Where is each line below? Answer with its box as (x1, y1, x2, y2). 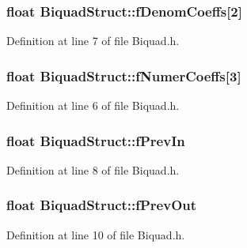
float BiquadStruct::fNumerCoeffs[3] (6, 66, 241, 85)
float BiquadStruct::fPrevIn (6, 130, 185, 150)
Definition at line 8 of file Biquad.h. (6, 161, 180, 178)
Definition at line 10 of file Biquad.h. (6, 226, 185, 242)
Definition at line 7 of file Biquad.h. (6, 32, 180, 49)
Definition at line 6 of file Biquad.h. (6, 97, 180, 114)
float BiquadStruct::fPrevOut (6, 195, 197, 215)
